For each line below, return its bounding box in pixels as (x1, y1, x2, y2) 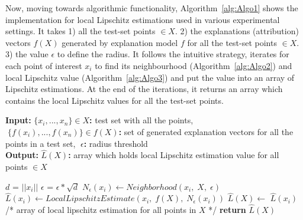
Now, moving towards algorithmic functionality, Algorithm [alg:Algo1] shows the (5, 2, 298, 14)
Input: (5, 114, 31, 126)
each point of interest (5, 59, 82, 71)
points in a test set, (5, 137, 76, 149)
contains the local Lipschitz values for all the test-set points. (5, 94, 224, 106)
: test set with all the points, (89, 114, 194, 126)
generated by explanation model (62, 36, 178, 48)
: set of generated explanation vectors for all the (118, 125, 294, 137)
